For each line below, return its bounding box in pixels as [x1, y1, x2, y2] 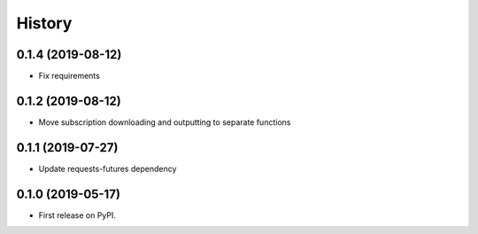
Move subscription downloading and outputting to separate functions [38, 116, 291, 128]
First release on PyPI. [38, 209, 117, 221]
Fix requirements [38, 71, 101, 82]
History [16, 13, 73, 33]
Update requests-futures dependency [38, 163, 177, 174]
